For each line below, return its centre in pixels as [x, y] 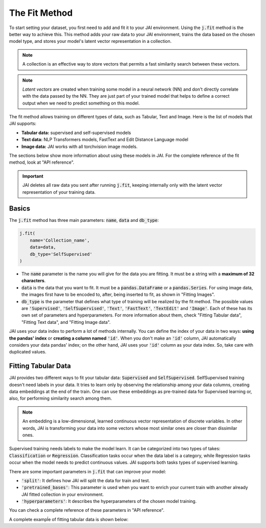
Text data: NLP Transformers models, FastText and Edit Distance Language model [105, 140]
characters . [33, 281]
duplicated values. [28, 352]
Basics [20, 209]
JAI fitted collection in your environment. [63, 494]
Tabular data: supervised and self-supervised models [76, 133]
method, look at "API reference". [42, 162]
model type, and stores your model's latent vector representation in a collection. [90, 41]
